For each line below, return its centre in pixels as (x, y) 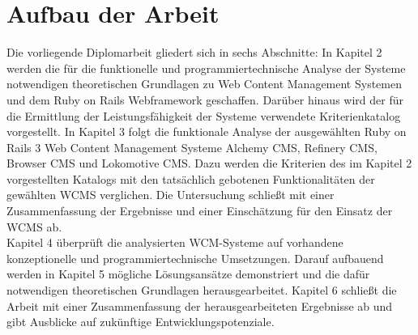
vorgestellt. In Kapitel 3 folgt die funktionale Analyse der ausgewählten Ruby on (207, 131)
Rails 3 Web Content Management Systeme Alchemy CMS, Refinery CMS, (192, 147)
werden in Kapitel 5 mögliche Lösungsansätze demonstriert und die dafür (188, 274)
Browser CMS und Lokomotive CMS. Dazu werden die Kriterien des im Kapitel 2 (209, 163)
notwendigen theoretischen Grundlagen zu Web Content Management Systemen (204, 84)
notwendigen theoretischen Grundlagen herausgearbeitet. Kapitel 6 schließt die (202, 290)
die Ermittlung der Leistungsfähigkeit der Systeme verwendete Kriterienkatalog (204, 115)
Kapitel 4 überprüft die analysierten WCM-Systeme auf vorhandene (175, 242)
